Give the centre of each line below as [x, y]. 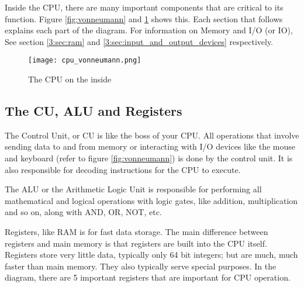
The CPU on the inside [70, 79]
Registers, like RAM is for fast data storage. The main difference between [137, 231]
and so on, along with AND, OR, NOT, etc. [83, 212]
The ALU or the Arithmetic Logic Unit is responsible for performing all [133, 189]
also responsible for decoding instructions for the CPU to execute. [123, 169]
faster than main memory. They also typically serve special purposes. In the [141, 266]
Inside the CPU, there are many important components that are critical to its [144, 7]
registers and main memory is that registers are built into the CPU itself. [136, 243]
